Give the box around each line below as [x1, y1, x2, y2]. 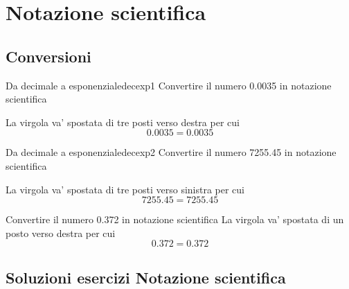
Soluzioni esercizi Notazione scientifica [6, 266, 286, 288]
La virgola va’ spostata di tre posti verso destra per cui [6, 114, 240, 129]
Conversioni [6, 45, 91, 67]
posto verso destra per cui [6, 225, 116, 240]
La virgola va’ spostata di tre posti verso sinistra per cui [6, 182, 245, 196]
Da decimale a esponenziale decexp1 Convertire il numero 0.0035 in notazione [6, 78, 332, 92]
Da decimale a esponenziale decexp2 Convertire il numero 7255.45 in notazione [6, 145, 337, 159]
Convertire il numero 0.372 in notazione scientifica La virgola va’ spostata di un [6, 212, 344, 227]
